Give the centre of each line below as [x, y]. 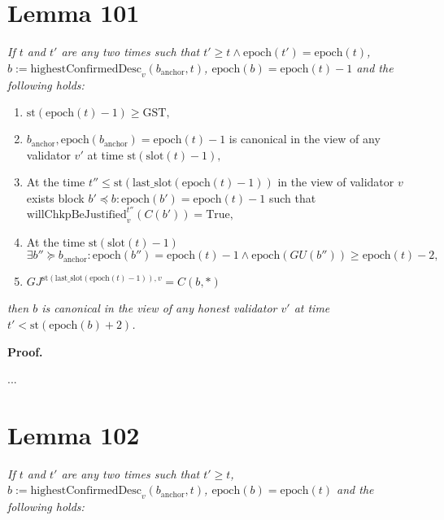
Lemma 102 [74, 434]
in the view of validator [336, 182]
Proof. [25, 351]
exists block [55, 197]
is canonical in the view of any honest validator [159, 308]
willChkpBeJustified [76, 214]
